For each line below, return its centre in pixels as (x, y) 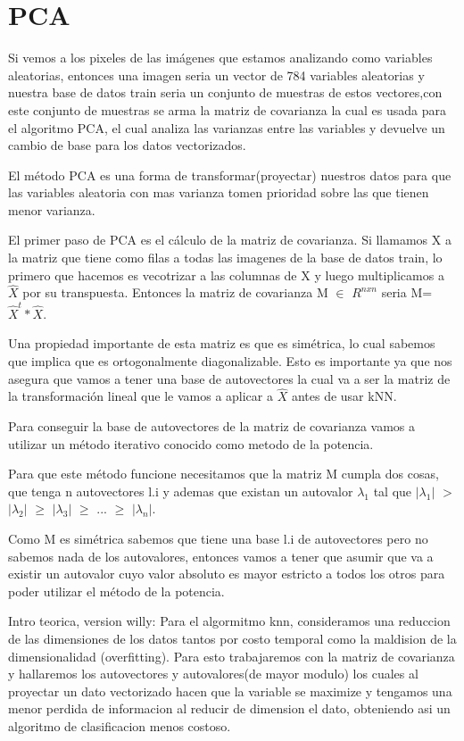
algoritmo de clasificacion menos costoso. (120, 725)
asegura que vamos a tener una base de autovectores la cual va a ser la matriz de (229, 378)
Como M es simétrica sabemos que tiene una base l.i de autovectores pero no (218, 538)
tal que (393, 491)
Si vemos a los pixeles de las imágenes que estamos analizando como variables (220, 58)
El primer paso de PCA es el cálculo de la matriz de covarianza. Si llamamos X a (230, 240)
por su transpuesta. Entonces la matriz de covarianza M (175, 292)
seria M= (407, 292)
